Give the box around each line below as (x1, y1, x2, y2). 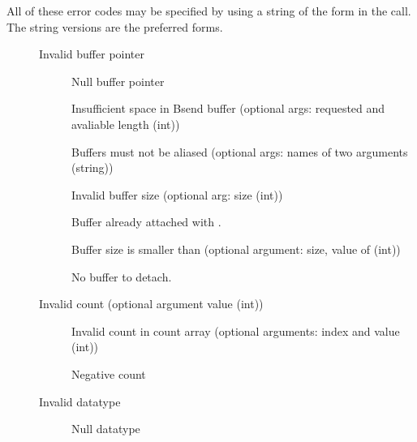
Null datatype (71, 420, 140, 437)
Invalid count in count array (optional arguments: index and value (71, 322, 400, 339)
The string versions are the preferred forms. (6, 18, 223, 35)
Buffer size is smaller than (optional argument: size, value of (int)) (71, 240, 401, 257)
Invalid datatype (39, 393, 121, 410)
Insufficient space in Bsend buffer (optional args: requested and (71, 100, 385, 117)
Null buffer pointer (71, 72, 165, 89)
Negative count (71, 365, 146, 382)
